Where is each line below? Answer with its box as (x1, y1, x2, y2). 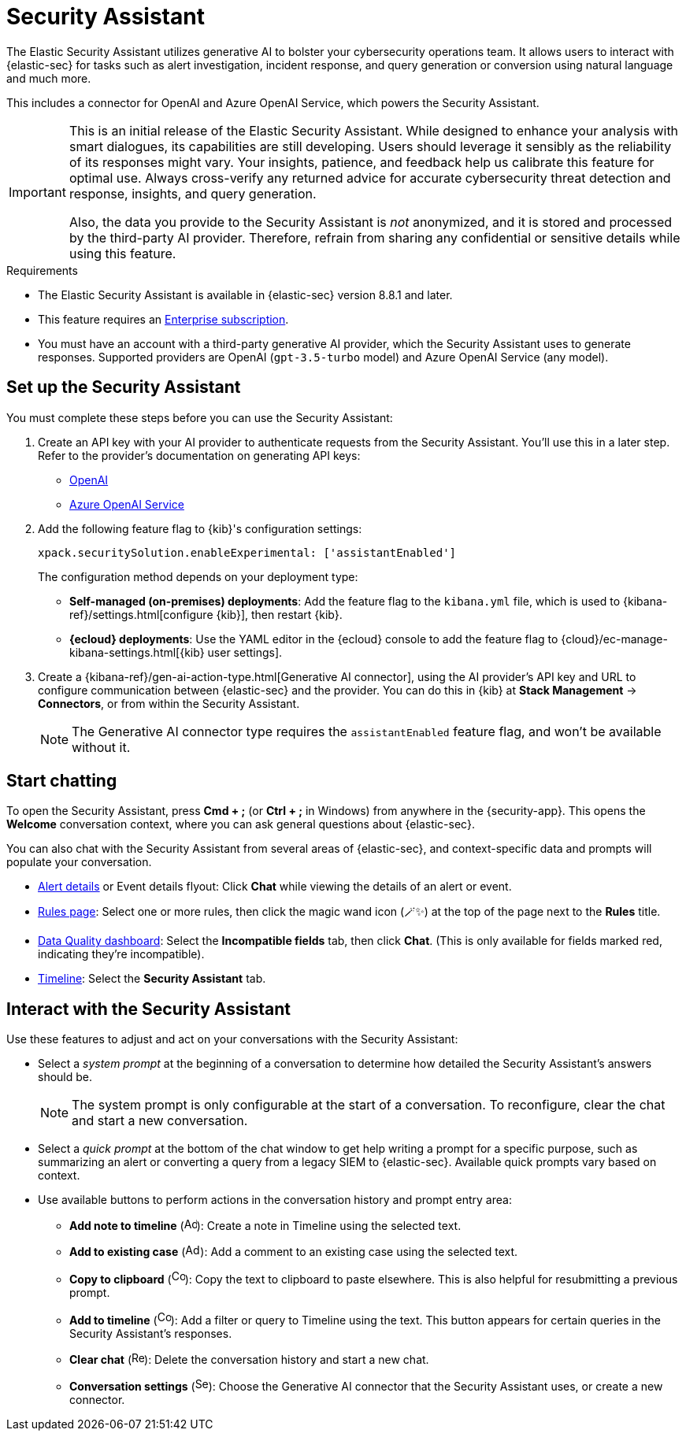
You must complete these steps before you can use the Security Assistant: (6, 410, 393, 424)
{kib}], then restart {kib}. (216, 607, 343, 621)
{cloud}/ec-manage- (561, 631, 668, 646)
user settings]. (207, 645, 283, 659)
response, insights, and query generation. (69, 185, 317, 202)
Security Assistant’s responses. (69, 1327, 232, 1341)
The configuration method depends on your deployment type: (38, 569, 358, 583)
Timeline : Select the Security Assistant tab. (38, 972, 266, 986)
